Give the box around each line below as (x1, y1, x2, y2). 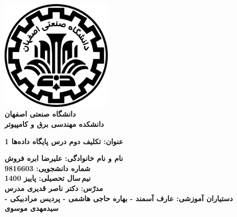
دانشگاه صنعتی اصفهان (5, 108, 76, 119)
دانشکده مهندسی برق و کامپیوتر (5, 118, 104, 129)
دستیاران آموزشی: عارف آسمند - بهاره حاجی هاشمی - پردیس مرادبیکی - (5, 193, 233, 203)
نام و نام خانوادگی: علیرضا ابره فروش (5, 153, 123, 164)
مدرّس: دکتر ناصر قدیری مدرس (5, 182, 103, 193)
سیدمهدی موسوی (5, 203, 59, 213)
